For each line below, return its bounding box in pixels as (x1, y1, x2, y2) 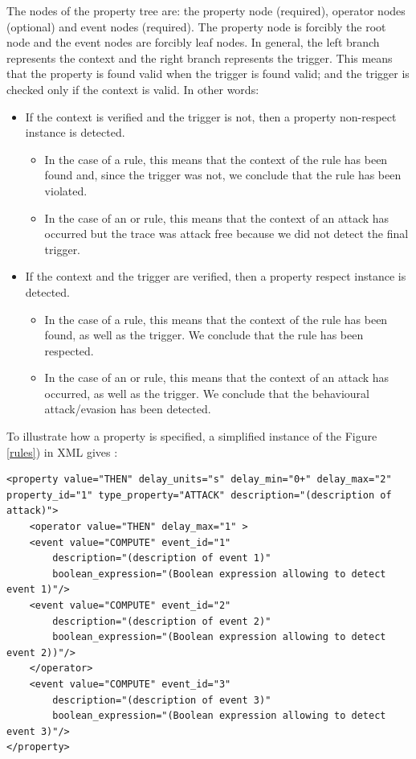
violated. (44, 182, 88, 199)
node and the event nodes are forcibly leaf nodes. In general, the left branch (6, 34, 380, 51)
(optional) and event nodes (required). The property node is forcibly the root (6, 18, 386, 35)
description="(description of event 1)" (52, 552, 271, 564)
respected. (44, 342, 94, 359)
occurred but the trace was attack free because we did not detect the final (44, 225, 409, 242)
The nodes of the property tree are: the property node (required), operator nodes (6, 2, 406, 18)
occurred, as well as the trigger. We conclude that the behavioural (44, 384, 369, 401)
